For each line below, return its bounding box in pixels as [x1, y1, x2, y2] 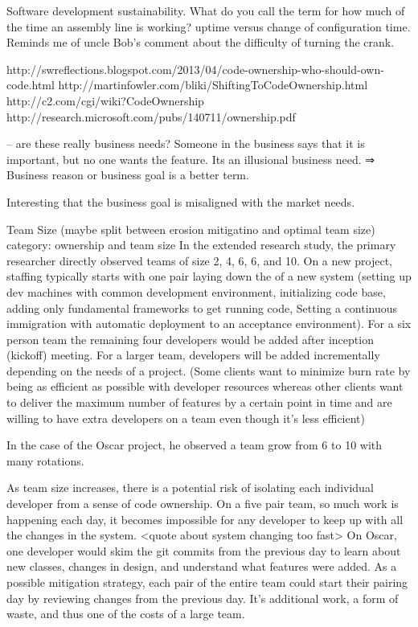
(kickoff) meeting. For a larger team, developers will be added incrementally [6, 346, 380, 363]
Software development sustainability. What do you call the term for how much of [6, 2, 405, 18]
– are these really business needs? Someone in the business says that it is [6, 135, 365, 152]
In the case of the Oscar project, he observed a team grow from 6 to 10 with [6, 436, 383, 453]
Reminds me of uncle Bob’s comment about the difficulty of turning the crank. [6, 34, 395, 51]
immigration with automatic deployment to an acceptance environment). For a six [6, 315, 412, 332]
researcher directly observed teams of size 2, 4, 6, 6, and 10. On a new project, [6, 252, 392, 268]
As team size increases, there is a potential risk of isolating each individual [6, 479, 374, 496]
